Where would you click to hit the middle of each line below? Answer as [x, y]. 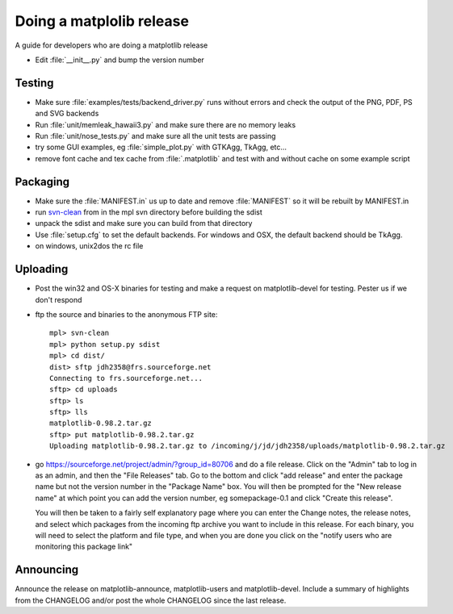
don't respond [59, 299]
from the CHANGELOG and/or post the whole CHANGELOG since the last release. [151, 600]
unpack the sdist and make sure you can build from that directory [144, 223]
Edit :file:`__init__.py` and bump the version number [120, 60]
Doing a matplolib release [102, 21]
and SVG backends [67, 114]
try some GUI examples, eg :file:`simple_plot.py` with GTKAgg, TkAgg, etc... [161, 147]
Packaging [42, 182]
